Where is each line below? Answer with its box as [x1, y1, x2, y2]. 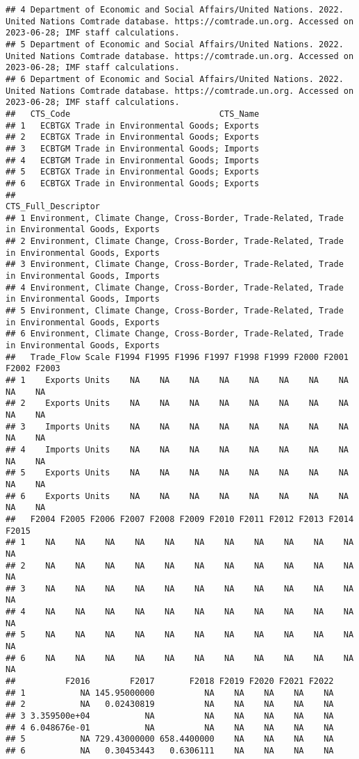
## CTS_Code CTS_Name [6, 108, 260, 119]
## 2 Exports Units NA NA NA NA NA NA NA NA [6, 398, 349, 409]
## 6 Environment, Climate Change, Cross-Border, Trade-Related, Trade [6, 329, 344, 339]
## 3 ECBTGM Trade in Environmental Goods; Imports [6, 143, 260, 154]
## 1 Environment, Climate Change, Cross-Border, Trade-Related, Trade [6, 213, 344, 223]
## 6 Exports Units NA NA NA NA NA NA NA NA [6, 491, 349, 501]
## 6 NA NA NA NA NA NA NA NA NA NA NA [6, 653, 354, 663]
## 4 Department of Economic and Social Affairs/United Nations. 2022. [6, 5, 344, 15]
